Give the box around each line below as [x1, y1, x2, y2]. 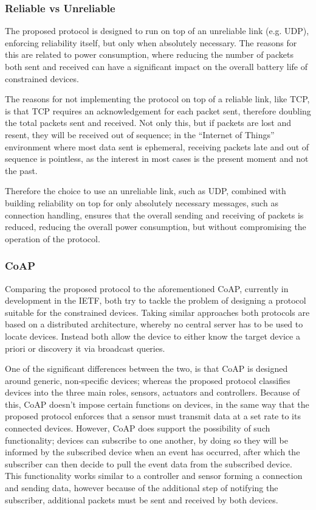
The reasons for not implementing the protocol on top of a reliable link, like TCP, [5, 93, 310, 105]
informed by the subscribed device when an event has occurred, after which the [5, 445, 300, 458]
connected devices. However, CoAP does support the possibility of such [5, 422, 270, 435]
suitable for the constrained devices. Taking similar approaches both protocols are [5, 306, 310, 318]
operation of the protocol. [5, 232, 100, 245]
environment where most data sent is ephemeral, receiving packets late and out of [5, 140, 309, 153]
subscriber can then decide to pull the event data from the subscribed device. [5, 457, 292, 470]
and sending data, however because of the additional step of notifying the [5, 481, 278, 494]
